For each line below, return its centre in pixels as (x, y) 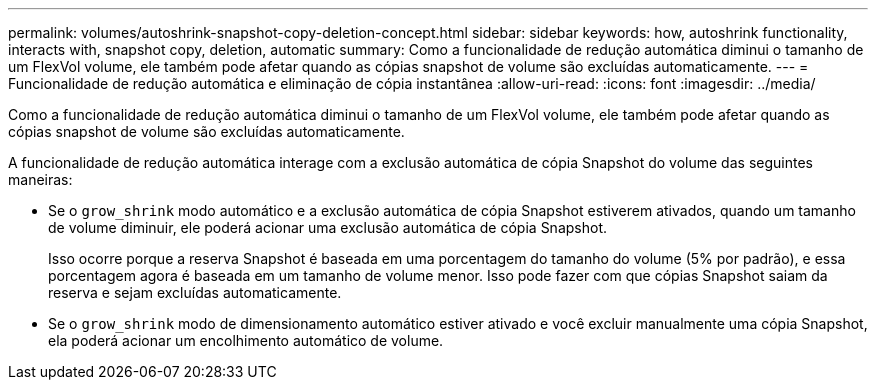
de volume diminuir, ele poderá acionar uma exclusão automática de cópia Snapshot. (327, 227)
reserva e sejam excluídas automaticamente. (195, 292)
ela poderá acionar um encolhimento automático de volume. (246, 340)
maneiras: (40, 179)
